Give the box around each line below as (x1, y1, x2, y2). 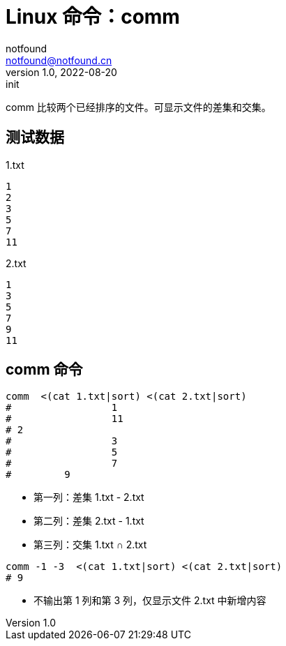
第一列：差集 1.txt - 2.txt (33, 491, 144, 504)
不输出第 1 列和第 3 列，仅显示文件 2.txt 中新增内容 (33, 594, 266, 607)
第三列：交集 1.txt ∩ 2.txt (33, 539, 147, 551)
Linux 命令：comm (6, 5, 180, 29)
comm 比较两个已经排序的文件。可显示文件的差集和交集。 (6, 100, 271, 113)
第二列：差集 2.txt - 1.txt (33, 515, 144, 527)
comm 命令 (6, 361, 83, 379)
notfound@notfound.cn (6, 54, 112, 66)
